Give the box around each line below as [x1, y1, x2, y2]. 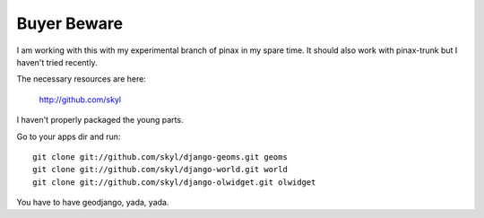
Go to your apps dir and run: [16, 131, 121, 142]
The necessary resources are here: [16, 74, 147, 84]
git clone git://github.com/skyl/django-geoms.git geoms [32, 152, 289, 161]
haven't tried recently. [16, 57, 98, 67]
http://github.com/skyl [39, 94, 121, 105]
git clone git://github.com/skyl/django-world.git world [32, 164, 289, 175]
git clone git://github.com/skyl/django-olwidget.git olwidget [32, 177, 316, 187]
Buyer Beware [16, 13, 124, 33]
